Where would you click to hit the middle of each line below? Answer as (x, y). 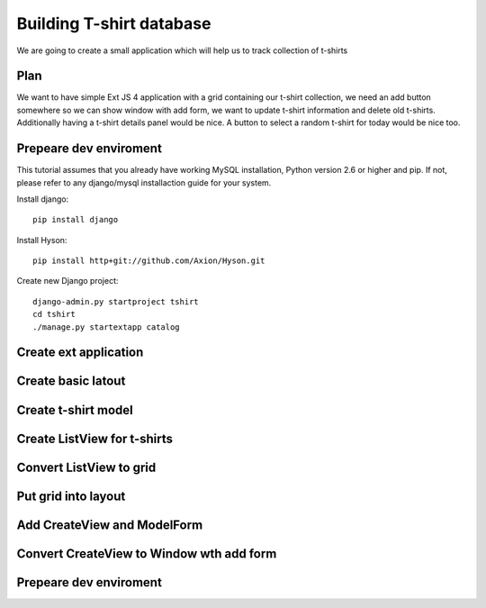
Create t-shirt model (75, 410)
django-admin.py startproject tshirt (116, 301)
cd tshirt (54, 314)
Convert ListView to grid (86, 467)
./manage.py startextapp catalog (106, 327)
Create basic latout (71, 381)
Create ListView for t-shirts (95, 438)
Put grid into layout (71, 496)
